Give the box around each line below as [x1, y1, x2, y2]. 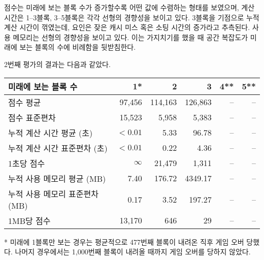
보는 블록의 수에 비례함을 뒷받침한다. [19, 42, 136, 52]
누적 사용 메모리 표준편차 [8, 187, 98, 200]
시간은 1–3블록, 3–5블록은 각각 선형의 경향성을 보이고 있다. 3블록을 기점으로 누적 [4, 12, 259, 22]
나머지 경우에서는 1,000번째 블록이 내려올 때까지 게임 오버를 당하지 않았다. [15, 246, 251, 257]
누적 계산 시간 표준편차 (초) [8, 142, 108, 154]
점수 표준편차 [8, 111, 56, 123]
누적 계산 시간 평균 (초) [8, 126, 93, 139]
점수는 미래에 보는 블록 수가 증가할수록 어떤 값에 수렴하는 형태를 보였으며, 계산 [4, 2, 255, 12]
